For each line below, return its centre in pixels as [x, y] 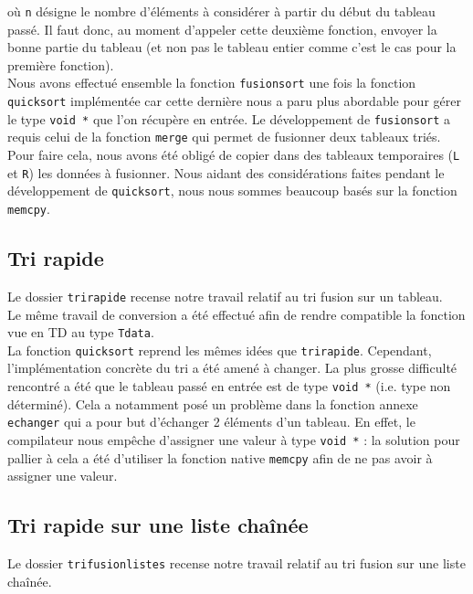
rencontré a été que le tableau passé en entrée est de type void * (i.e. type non [229, 386]
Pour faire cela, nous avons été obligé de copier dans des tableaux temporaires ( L [234, 155]
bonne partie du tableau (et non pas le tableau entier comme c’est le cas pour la [232, 47]
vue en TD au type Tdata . [81, 332]
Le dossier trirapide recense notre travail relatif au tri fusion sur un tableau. [225, 296]
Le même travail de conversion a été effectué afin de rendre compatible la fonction [236, 314]
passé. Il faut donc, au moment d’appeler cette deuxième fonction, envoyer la [222, 29]
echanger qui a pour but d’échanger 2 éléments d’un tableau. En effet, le [211, 422]
